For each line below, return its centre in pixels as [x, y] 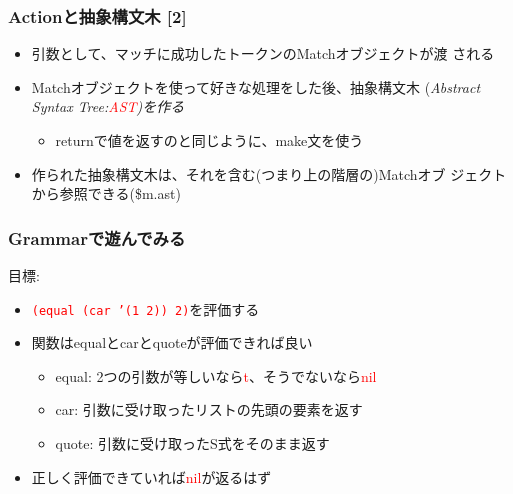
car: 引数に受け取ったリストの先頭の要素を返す [209, 409]
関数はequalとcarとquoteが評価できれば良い [172, 342]
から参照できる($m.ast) [106, 193]
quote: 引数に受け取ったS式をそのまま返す [192, 443]
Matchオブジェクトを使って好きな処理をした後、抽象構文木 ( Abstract [256, 86]
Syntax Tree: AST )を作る [108, 106]
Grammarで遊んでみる [97, 237]
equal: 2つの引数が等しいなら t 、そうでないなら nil [216, 375]
